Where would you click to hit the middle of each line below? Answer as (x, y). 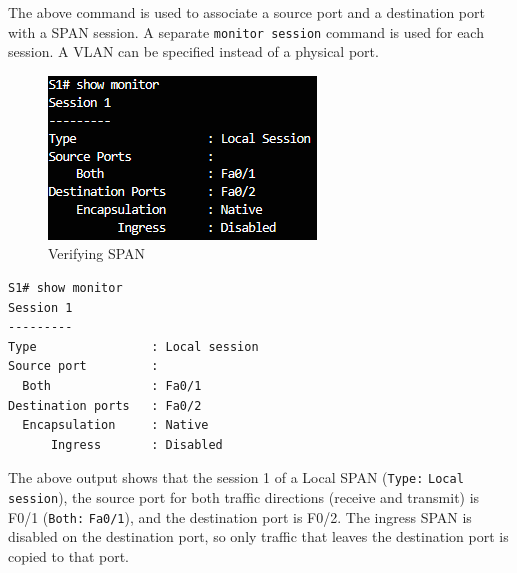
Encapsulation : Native (115, 425)
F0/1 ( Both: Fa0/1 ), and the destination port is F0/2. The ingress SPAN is (240, 516)
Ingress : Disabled (136, 444)
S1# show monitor (65, 288)
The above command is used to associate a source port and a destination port (246, 12)
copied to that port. (69, 555)
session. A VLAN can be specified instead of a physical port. (193, 51)
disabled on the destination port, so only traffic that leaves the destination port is (258, 536)
